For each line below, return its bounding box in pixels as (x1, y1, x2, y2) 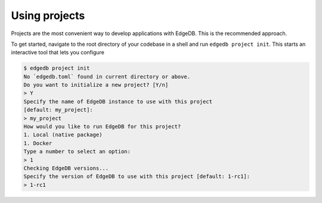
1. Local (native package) (23, 132, 103, 138)
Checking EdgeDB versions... (23, 165, 109, 171)
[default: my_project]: (23, 107, 94, 113)
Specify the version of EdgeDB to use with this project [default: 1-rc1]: (23, 173, 250, 180)
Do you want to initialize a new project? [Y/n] (23, 82, 169, 89)
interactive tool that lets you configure (11, 49, 104, 56)
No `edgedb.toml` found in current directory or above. (23, 73, 191, 80)
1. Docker (23, 140, 52, 146)
